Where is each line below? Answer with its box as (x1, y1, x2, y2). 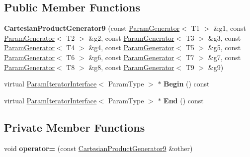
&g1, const (213, 23, 247, 33)
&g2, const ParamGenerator (88, 32, 174, 43)
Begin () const (164, 78, 210, 89)
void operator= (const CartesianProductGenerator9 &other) (4, 143, 193, 153)
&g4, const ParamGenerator (88, 42, 174, 53)
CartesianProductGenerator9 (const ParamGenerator (4, 23, 180, 33)
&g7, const (208, 52, 241, 62)
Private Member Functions (4, 119, 145, 135)
